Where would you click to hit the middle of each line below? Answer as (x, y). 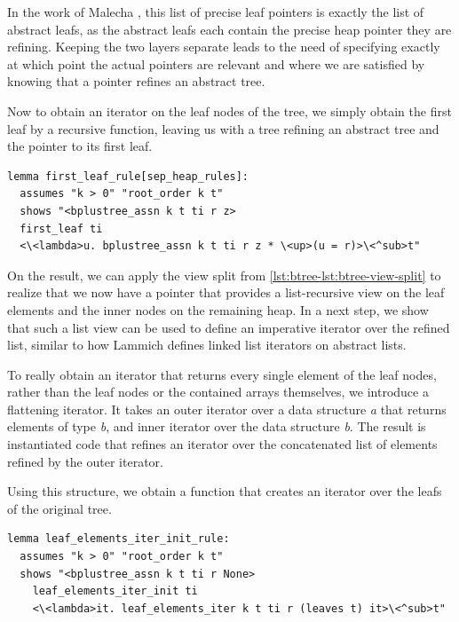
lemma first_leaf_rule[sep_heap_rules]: (128, 176)
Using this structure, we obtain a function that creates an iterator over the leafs (225, 491)
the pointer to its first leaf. (80, 146)
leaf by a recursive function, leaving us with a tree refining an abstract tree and (223, 128)
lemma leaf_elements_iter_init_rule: (119, 539)
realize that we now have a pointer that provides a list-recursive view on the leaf (226, 292)
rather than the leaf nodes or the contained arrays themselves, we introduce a (218, 392)
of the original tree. (59, 508)
